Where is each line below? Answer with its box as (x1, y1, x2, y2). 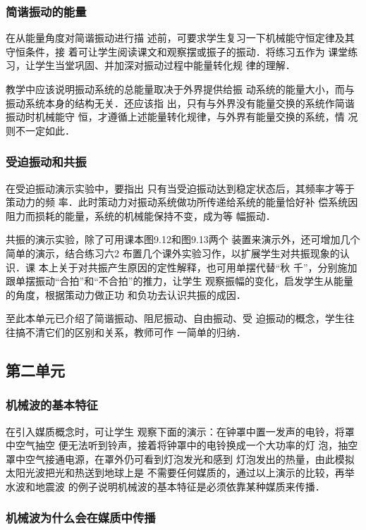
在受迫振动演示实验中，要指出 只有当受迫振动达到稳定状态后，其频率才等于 (6, 180, 355, 195)
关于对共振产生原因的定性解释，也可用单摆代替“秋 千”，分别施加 (58, 259, 358, 274)
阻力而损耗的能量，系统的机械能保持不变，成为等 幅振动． (6, 208, 276, 223)
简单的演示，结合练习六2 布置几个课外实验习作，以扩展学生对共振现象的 (6, 245, 340, 260)
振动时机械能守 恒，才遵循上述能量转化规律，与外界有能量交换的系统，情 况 (6, 109, 358, 124)
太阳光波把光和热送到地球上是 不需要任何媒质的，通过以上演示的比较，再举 (6, 465, 355, 480)
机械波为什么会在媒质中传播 (6, 509, 156, 526)
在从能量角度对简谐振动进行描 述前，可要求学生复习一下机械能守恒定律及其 (6, 30, 355, 45)
